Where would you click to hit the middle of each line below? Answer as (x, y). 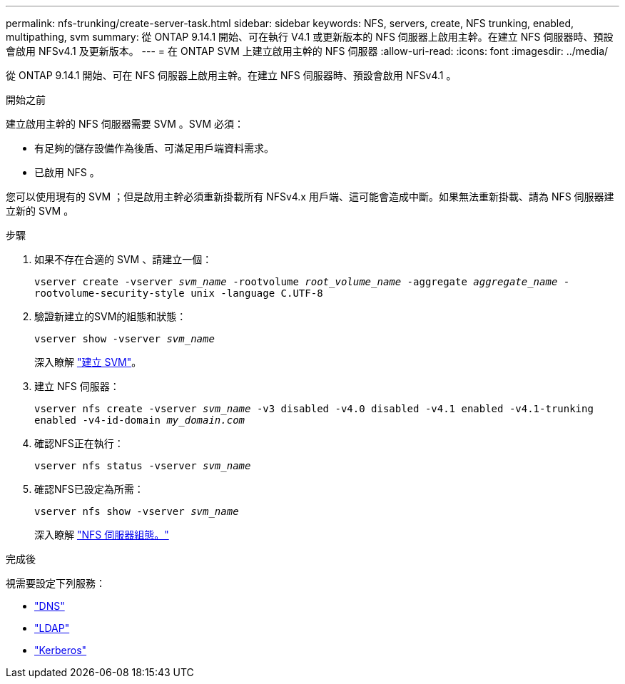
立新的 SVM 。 (40, 211)
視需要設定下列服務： (56, 583)
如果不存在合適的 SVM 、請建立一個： (123, 259)
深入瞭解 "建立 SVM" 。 (88, 362)
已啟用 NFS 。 (67, 172)
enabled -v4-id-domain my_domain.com (140, 420)
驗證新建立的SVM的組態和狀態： (111, 316)
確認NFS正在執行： (79, 443)
